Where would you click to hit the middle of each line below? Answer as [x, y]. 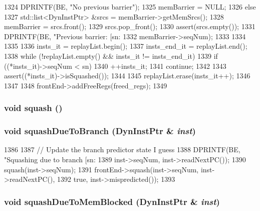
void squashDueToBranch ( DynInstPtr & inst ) [100, 131]
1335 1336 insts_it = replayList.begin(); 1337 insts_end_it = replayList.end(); [126, 46]
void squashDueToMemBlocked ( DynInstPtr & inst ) [112, 201]
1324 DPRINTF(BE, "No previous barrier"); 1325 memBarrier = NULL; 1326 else [130, 7]
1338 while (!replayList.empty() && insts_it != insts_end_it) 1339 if [111, 56]
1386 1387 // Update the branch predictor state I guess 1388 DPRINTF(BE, [122, 149]
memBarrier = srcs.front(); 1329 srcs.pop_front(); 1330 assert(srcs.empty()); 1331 [130, 26]
